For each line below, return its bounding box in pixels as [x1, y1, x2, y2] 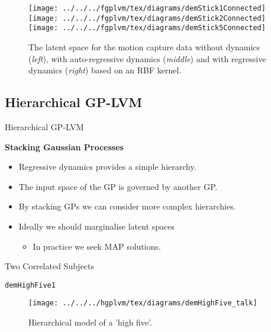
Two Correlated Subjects [5, 260, 95, 272]
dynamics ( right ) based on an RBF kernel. [28, 64, 182, 76]
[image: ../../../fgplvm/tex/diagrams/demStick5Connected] [28, 24, 266, 33]
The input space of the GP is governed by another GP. [18, 180, 218, 192]
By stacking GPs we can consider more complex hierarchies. [18, 200, 236, 212]
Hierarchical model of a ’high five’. [28, 316, 152, 328]
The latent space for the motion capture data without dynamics [28, 40, 260, 53]
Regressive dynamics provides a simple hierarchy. [18, 160, 196, 173]
